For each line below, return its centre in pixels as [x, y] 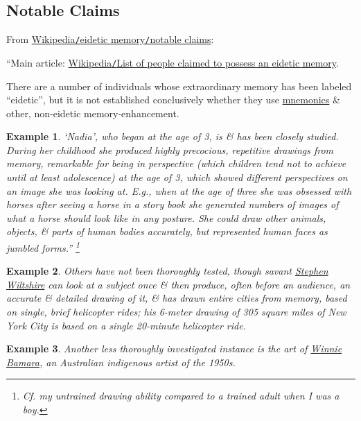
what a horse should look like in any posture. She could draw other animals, [166, 217]
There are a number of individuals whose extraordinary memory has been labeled [179, 86]
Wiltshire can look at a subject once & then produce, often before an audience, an [178, 284]
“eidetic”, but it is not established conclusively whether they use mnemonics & [173, 100]
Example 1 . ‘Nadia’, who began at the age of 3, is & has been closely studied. [173, 136]
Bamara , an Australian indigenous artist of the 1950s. [121, 362]
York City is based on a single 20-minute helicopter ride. [126, 325]
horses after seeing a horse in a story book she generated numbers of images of [173, 204]
